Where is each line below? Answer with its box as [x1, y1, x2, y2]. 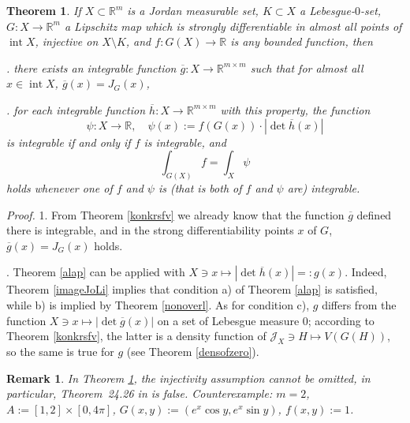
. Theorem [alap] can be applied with [6, 264, 185, 280]
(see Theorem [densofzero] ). [126, 343, 259, 359]
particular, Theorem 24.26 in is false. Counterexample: [6, 385, 273, 402]
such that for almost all [250, 59, 363, 76]
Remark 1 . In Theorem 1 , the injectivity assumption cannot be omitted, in [6, 369, 371, 386]
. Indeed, [345, 264, 387, 280]
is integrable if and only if [6, 133, 131, 150]
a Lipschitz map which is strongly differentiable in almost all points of [64, 17, 402, 34]
